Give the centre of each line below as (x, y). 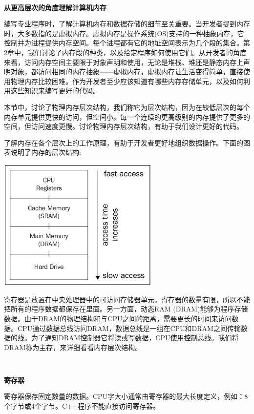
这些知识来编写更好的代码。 (55, 91)
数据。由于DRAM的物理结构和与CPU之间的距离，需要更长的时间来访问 (118, 318)
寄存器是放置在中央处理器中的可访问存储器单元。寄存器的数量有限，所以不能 (127, 299)
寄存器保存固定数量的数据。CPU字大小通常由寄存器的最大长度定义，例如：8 (126, 396)
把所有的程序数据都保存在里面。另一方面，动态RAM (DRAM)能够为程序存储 (126, 309)
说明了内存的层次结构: (46, 152)
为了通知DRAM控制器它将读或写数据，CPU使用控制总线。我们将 (135, 338)
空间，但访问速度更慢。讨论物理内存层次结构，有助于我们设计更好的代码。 (124, 126)
